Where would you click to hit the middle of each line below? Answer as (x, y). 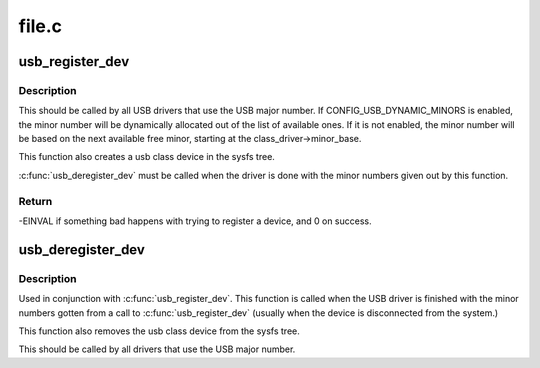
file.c (40, 26)
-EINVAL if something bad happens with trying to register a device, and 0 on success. (195, 221)
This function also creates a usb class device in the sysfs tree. (146, 157)
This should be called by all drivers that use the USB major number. (157, 349)
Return (35, 201)
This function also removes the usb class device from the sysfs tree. (159, 331)
